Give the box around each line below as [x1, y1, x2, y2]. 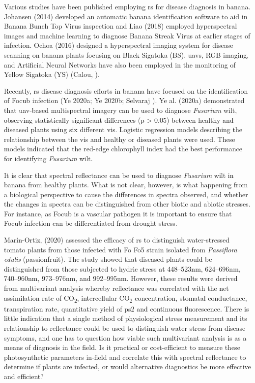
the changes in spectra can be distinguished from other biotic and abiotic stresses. [4, 199, 251, 209]
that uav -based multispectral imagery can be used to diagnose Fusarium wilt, [4, 104, 237, 115]
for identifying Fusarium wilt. [4, 153, 93, 163]
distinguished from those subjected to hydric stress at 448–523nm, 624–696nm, [4, 263, 241, 274]
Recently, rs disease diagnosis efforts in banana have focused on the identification [4, 85, 248, 96]
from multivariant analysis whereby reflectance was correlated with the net [4, 283, 229, 293]
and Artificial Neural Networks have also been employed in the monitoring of [4, 59, 236, 70]
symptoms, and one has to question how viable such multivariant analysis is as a [4, 332, 247, 343]
